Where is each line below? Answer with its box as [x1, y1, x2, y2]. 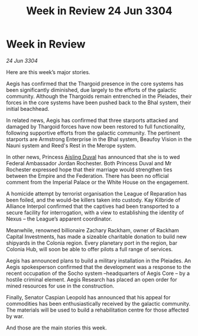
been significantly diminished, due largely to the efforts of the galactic [6, 86, 177, 93]
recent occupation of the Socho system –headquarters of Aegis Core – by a [6, 270, 190, 277]
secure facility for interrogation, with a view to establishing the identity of [6, 209, 184, 216]
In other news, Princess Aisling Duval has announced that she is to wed [6, 153, 180, 161]
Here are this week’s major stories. [6, 68, 90, 75]
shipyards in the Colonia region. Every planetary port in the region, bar [6, 239, 177, 247]
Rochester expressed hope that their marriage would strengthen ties [6, 166, 173, 173]
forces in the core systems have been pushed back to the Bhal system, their [6, 99, 191, 106]
